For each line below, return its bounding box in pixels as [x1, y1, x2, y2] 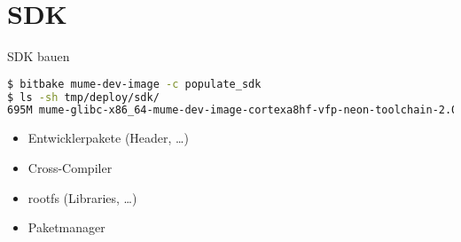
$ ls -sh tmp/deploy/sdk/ [7, 90, 160, 104]
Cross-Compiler [27, 158, 113, 176]
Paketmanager [27, 218, 105, 237]
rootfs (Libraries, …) [27, 188, 137, 207]
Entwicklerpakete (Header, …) [27, 129, 189, 147]
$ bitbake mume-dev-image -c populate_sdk [7, 77, 262, 90]
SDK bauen [7, 47, 70, 66]
